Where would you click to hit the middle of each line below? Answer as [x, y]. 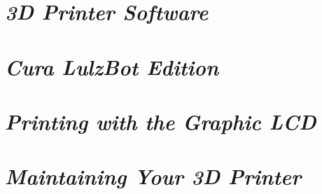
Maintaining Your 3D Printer [153, 176]
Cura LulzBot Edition [112, 67]
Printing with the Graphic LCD [161, 121]
